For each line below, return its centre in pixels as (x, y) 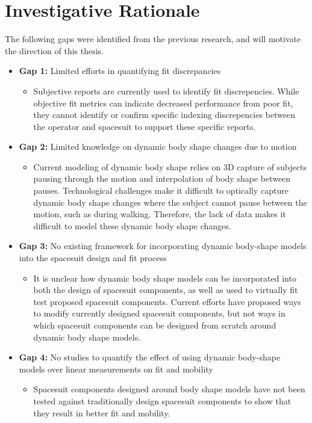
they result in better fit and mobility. (102, 412)
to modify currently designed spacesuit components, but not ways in (159, 313)
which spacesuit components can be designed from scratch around (155, 325)
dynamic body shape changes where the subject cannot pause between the (170, 202)
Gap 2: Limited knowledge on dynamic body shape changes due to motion (158, 147)
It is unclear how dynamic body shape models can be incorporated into (165, 278)
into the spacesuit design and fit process (93, 258)
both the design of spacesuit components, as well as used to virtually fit (166, 290)
